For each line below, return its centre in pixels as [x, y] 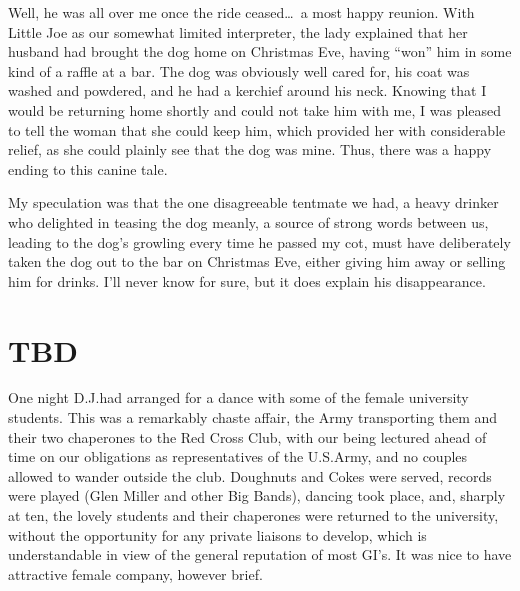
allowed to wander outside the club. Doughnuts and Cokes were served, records [250, 475]
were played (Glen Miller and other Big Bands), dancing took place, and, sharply [257, 495]
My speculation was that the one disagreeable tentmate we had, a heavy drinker [253, 202]
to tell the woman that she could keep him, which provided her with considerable [257, 129]
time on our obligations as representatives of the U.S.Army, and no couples [238, 456]
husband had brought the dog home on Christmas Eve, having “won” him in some [260, 51]
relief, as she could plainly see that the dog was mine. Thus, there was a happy [250, 149]
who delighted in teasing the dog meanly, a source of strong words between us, [248, 221]
